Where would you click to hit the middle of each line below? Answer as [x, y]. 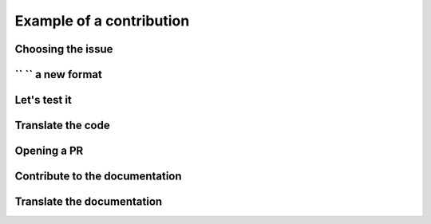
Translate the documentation [89, 202]
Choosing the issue [64, 49]
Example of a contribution [102, 21]
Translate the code [63, 126]
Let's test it [43, 100]
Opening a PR [49, 151]
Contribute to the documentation [99, 177]
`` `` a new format [59, 75]
